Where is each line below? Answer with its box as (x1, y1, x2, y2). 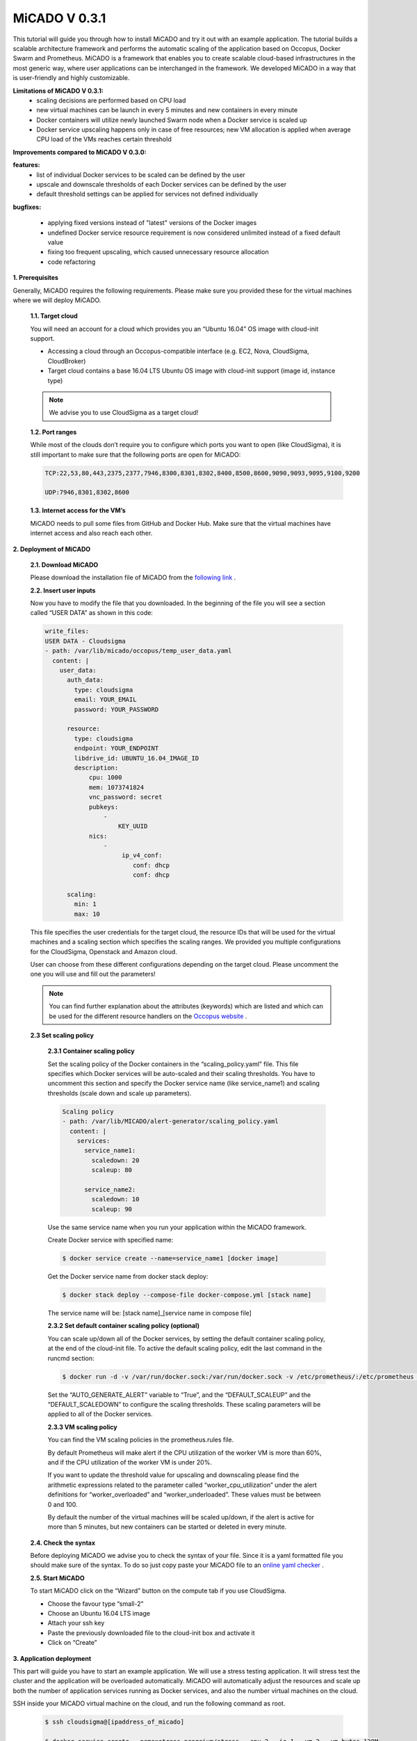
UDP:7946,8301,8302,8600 (44, 488, 130, 497)
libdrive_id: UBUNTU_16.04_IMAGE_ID (74, 754, 199, 762)
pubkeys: (88, 803, 119, 811)
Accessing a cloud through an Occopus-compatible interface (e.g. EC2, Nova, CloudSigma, (47, 347, 309, 355)
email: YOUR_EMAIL (74, 696, 137, 703)
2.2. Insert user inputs (30, 586, 96, 595)
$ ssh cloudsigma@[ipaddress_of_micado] (44, 1718, 184, 1726)
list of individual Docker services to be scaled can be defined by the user (36, 171, 246, 179)
